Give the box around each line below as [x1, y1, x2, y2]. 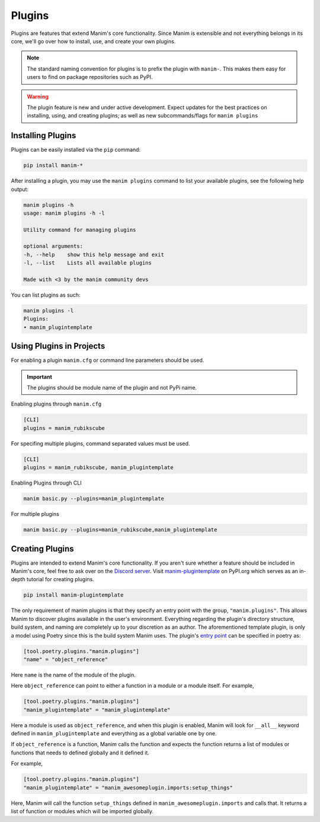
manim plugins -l [23, 307, 74, 314]
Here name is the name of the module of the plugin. [11, 671, 136, 678]
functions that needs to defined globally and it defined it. [11, 749, 149, 756]
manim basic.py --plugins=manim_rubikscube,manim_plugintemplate [23, 527, 217, 533]
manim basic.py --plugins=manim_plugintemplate [23, 495, 164, 502]
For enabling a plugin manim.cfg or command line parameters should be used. [11, 356, 204, 364]
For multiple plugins [11, 511, 59, 518]
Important [27, 373, 53, 380]
